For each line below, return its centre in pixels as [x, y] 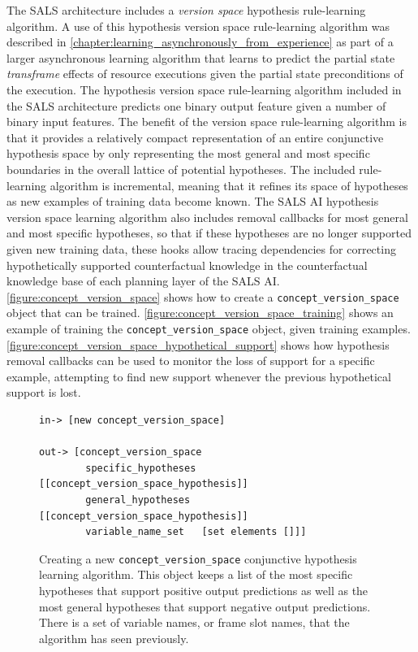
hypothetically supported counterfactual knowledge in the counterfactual [187, 265]
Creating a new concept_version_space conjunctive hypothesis [198, 558]
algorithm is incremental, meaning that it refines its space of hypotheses [229, 185]
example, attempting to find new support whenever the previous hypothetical [199, 376]
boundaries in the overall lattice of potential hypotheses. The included [181, 169]
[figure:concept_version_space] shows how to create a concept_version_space [203, 296]
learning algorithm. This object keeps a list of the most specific [196, 574]
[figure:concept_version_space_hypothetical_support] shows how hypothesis [198, 344]
